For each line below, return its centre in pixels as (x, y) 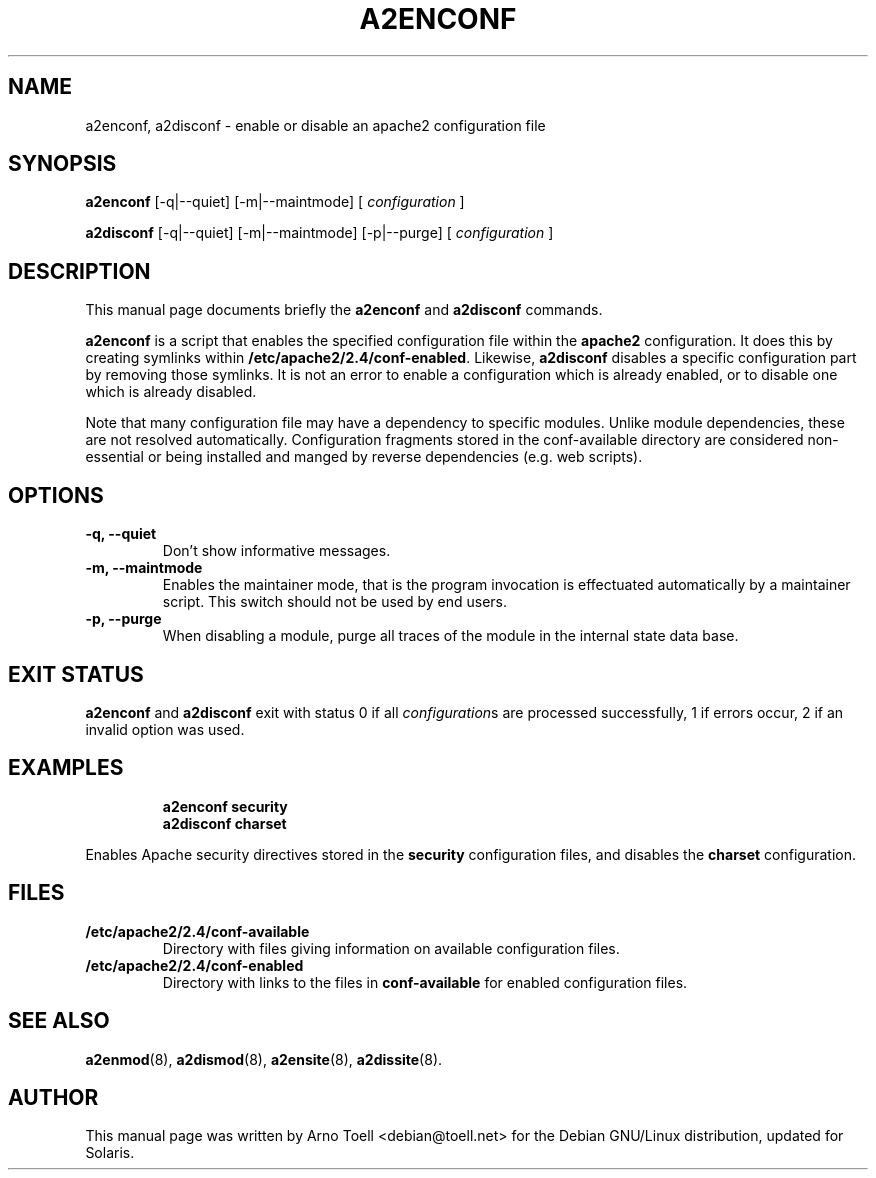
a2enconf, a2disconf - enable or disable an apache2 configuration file (315, 125)
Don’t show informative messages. (276, 551)
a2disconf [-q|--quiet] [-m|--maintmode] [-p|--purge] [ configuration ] (319, 233)
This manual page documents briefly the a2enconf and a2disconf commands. (344, 310)
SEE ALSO (59, 1021)
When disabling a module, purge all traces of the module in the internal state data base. (450, 636)
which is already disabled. (171, 392)
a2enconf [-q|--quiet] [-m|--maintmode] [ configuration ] (275, 202)
